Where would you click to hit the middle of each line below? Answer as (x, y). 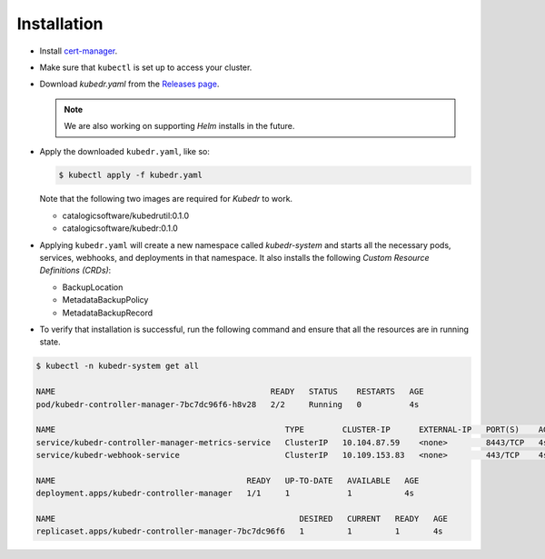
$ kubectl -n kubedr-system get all (118, 366)
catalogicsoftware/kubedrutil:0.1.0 (126, 215)
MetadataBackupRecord (108, 313)
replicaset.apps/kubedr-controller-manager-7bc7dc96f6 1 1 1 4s (240, 531)
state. (50, 342)
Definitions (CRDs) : (75, 270)
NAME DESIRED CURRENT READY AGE (242, 519)
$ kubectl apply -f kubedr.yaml (131, 175)
